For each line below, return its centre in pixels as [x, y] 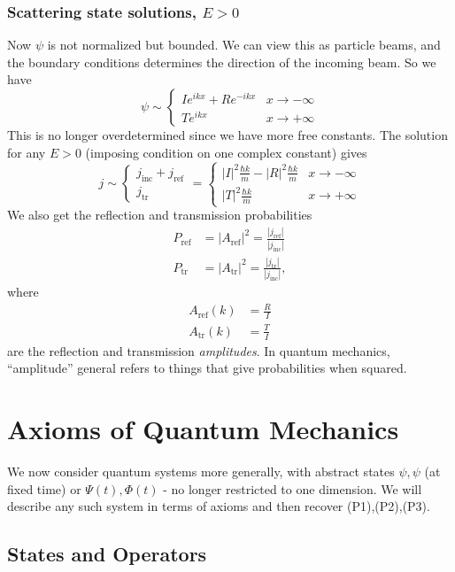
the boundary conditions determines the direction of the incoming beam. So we [222, 62]
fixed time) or [44, 488]
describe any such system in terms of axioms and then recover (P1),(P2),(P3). [219, 506]
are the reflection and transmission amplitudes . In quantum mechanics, [199, 350]
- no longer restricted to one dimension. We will [293, 488]
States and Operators [107, 554]
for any [27, 152]
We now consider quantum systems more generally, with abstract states [201, 471]
